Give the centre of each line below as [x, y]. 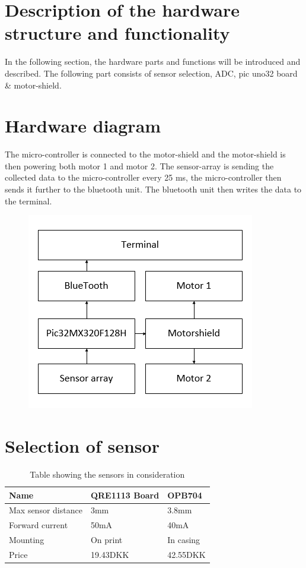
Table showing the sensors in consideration [107, 474]
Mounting [27, 540]
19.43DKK [110, 554]
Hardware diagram [83, 126]
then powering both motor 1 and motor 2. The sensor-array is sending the [139, 165]
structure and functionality [117, 33]
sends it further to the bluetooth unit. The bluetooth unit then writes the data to [153, 189]
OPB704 [185, 495]
